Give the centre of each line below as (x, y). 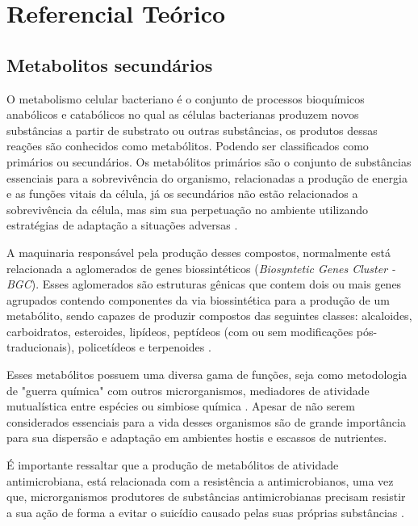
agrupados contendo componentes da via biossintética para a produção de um (198, 299)
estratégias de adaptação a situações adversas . (122, 225)
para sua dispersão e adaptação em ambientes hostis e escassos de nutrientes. (197, 438)
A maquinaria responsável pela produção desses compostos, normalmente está (199, 252)
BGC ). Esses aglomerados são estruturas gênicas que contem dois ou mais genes (204, 284)
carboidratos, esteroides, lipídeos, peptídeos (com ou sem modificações (180, 331)
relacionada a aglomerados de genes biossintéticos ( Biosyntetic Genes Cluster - (201, 268)
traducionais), (41, 347)
